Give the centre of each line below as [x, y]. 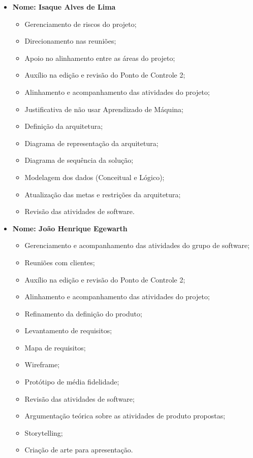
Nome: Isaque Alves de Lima [64, 7]
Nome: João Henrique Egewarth [70, 228]
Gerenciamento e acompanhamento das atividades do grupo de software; [137, 245]
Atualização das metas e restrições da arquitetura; [103, 194]
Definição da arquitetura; [64, 126]
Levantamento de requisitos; [68, 330]
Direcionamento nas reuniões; [70, 41]
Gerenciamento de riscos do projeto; [81, 24]
